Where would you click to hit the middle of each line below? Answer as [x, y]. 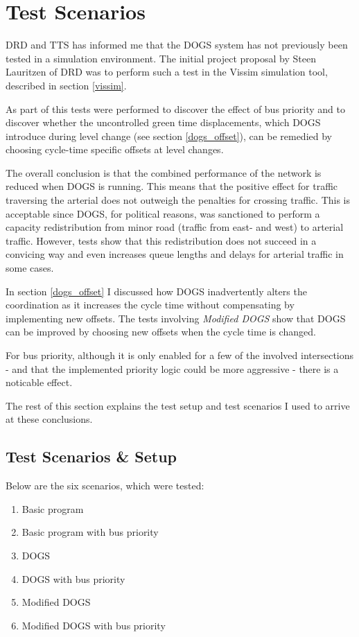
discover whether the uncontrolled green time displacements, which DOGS [163, 122]
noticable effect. [39, 382]
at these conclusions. [49, 419]
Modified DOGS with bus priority [94, 625]
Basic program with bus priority [90, 532]
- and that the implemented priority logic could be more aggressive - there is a [172, 368]
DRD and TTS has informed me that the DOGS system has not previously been [177, 45]
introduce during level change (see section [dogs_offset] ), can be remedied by [169, 136]
